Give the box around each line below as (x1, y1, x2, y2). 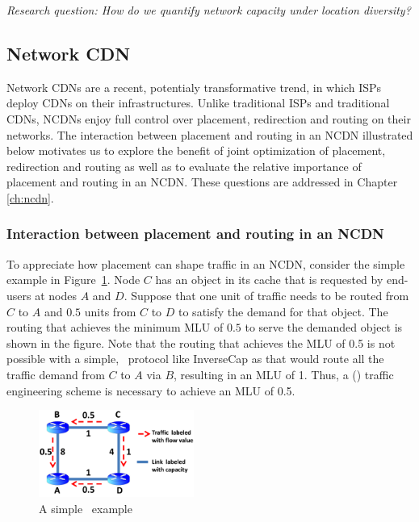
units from (84, 303, 136, 319)
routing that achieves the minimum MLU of (6, 319, 224, 336)
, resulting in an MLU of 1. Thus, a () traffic (174, 365, 394, 382)
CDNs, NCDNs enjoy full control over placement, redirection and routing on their (6, 110, 411, 127)
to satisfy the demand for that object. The (178, 303, 388, 319)
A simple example (39, 499, 132, 516)
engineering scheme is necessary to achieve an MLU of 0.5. (6, 382, 295, 399)
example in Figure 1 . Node (6, 271, 140, 288)
